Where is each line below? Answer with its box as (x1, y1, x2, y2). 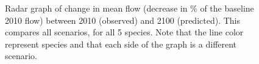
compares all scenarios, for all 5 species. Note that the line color (5, 26, 244, 38)
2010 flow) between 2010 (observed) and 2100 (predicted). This (5, 13, 240, 26)
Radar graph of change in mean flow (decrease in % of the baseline (5, 2, 254, 14)
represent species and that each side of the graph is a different (5, 37, 237, 50)
